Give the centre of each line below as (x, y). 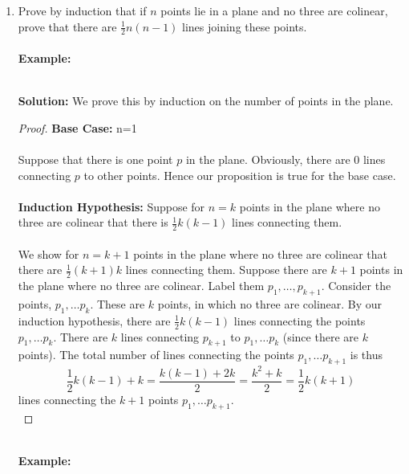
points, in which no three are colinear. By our (270, 304)
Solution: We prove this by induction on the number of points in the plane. (206, 101)
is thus (366, 355)
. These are (117, 304)
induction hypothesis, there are (94, 320)
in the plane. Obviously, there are (268, 159)
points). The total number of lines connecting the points (156, 355)
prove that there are (67, 26)
